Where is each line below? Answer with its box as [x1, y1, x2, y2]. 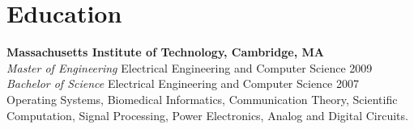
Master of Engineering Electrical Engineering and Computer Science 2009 [6, 59, 373, 76]
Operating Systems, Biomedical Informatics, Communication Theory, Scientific [6, 90, 398, 107]
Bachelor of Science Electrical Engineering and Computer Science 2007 [6, 75, 359, 92]
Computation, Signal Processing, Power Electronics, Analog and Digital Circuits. [6, 106, 408, 123]
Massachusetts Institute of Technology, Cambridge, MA [6, 44, 324, 60]
